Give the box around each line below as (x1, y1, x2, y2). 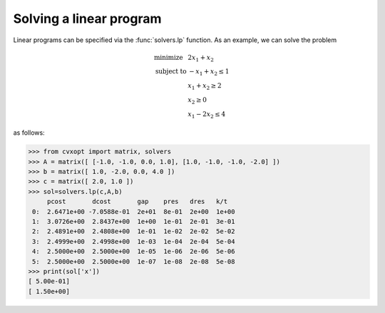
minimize (153, 53, 183, 61)
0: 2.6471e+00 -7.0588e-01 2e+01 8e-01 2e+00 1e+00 (32, 207, 235, 215)
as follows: (13, 128, 46, 137)
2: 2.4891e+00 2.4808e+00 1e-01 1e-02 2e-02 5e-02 (32, 227, 235, 235)
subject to (155, 68, 187, 76)
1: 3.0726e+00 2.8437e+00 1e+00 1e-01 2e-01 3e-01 (32, 217, 235, 225)
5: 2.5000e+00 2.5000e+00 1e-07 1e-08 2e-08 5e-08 (32, 257, 235, 265)
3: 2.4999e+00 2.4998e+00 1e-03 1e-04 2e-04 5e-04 (32, 237, 235, 245)
